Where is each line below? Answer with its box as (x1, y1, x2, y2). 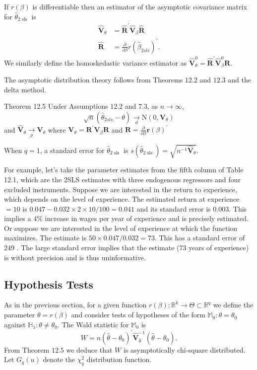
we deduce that (66, 344, 113, 355)
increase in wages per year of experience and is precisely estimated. (45, 213, 249, 223)
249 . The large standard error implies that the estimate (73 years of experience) (4, 242, 249, 253)
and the (228, 74, 251, 85)
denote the (43, 354, 75, 365)
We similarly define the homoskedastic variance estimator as (4, 57, 187, 68)
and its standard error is (136, 203, 211, 214)
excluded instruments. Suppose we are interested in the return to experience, (4, 184, 237, 194)
